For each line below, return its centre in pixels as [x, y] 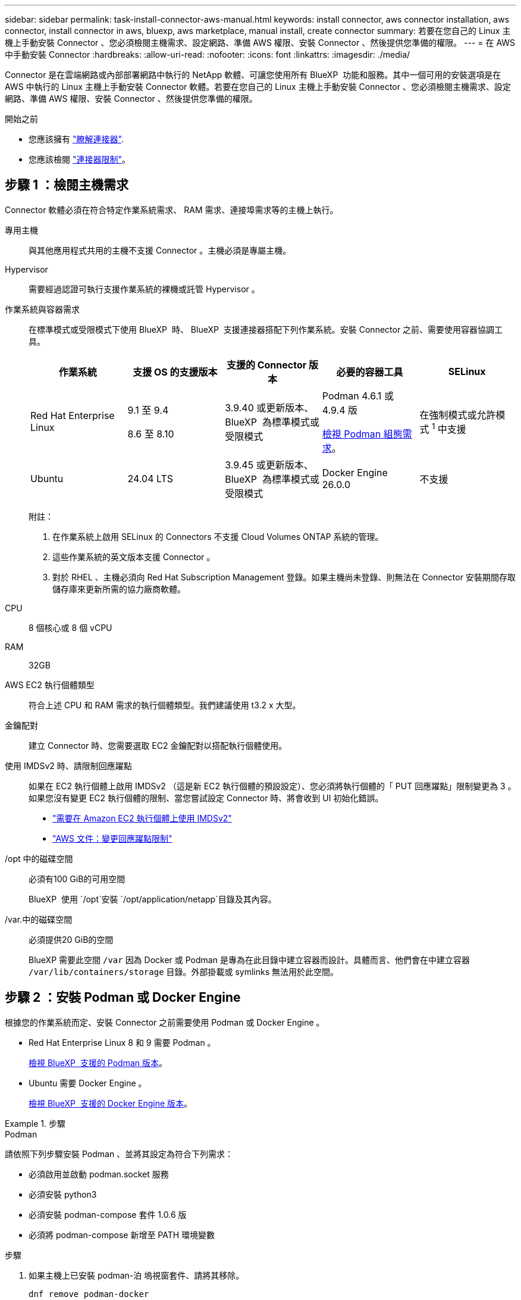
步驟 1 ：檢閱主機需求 [67, 185]
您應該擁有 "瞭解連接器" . [76, 139]
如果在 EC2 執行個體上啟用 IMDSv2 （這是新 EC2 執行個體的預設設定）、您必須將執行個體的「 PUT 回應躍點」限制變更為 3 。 [272, 786]
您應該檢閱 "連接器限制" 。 [79, 159]
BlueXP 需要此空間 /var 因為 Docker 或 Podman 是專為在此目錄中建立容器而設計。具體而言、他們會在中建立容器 [249, 960]
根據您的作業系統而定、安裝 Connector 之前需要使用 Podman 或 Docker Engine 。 [165, 1022]
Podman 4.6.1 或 [358, 396]
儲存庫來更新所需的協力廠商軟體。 [119, 589]
